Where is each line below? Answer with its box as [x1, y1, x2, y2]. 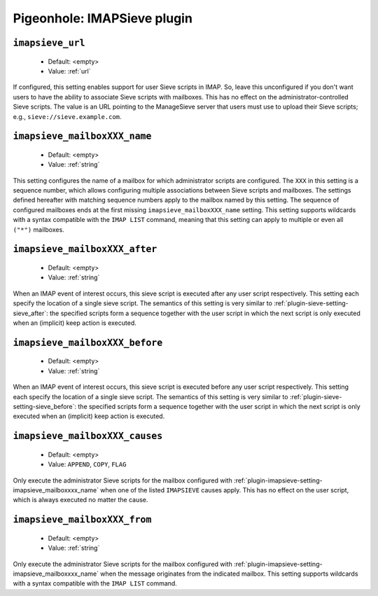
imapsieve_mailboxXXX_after [13, 244, 157, 255]
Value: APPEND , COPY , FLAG [48, 460, 127, 469]
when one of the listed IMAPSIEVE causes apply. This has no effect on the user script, [100, 485, 349, 494]
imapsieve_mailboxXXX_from [13, 514, 152, 525]
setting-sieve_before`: [13, 402, 77, 410]
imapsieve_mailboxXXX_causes [13, 431, 163, 442]
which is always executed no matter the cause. [13, 496, 148, 504]
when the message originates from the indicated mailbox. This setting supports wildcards [100, 569, 358, 578]
